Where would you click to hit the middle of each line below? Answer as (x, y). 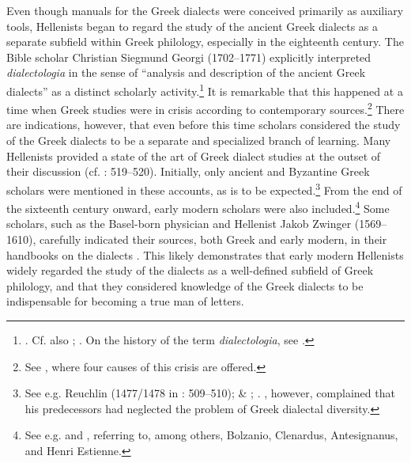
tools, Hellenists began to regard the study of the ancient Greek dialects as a (192, 26)
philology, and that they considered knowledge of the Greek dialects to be (185, 285)
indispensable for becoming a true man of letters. (125, 301)
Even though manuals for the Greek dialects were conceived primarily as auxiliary (205, 10)
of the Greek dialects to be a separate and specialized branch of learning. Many (199, 140)
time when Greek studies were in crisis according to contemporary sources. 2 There (205, 108)
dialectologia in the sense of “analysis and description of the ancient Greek (186, 72)
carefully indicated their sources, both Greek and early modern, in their (213, 239)
